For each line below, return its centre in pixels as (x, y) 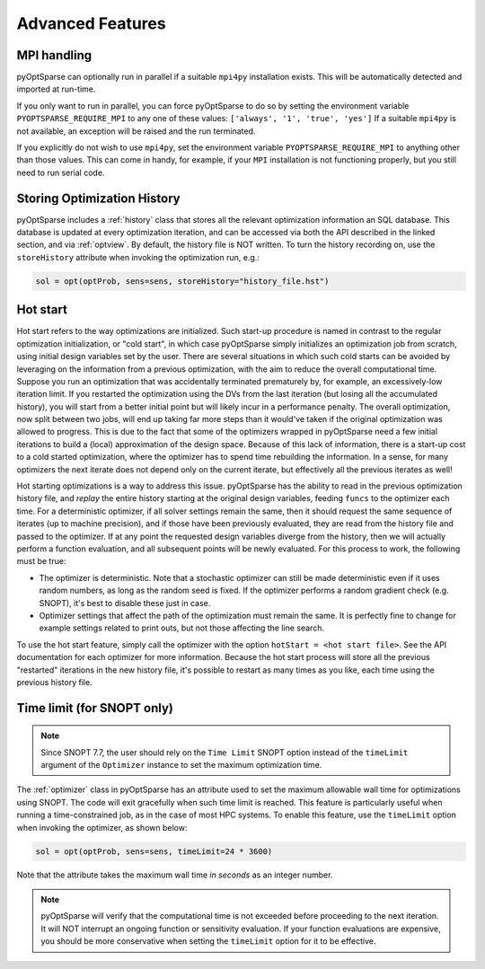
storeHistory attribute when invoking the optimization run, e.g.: (138, 257)
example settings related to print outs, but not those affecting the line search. (182, 628)
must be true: (41, 561)
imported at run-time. (56, 89)
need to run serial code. (61, 172)
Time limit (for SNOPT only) (95, 708)
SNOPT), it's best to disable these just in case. (125, 603)
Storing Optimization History (98, 198)
